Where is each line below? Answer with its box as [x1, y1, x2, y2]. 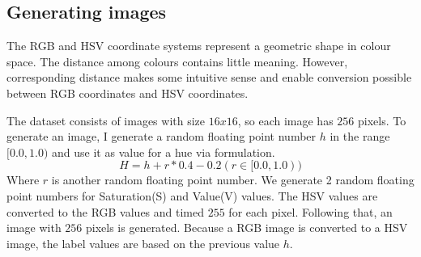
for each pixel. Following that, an [228, 203, 393, 220]
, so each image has [237, 112, 334, 128]
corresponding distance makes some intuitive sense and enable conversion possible [6, 69, 412, 86]
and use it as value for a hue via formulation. [52, 143, 275, 160]
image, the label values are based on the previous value [6, 234, 280, 251]
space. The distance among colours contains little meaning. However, [6, 53, 348, 70]
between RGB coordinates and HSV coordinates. [6, 84, 249, 101]
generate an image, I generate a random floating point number [6, 128, 317, 145]
